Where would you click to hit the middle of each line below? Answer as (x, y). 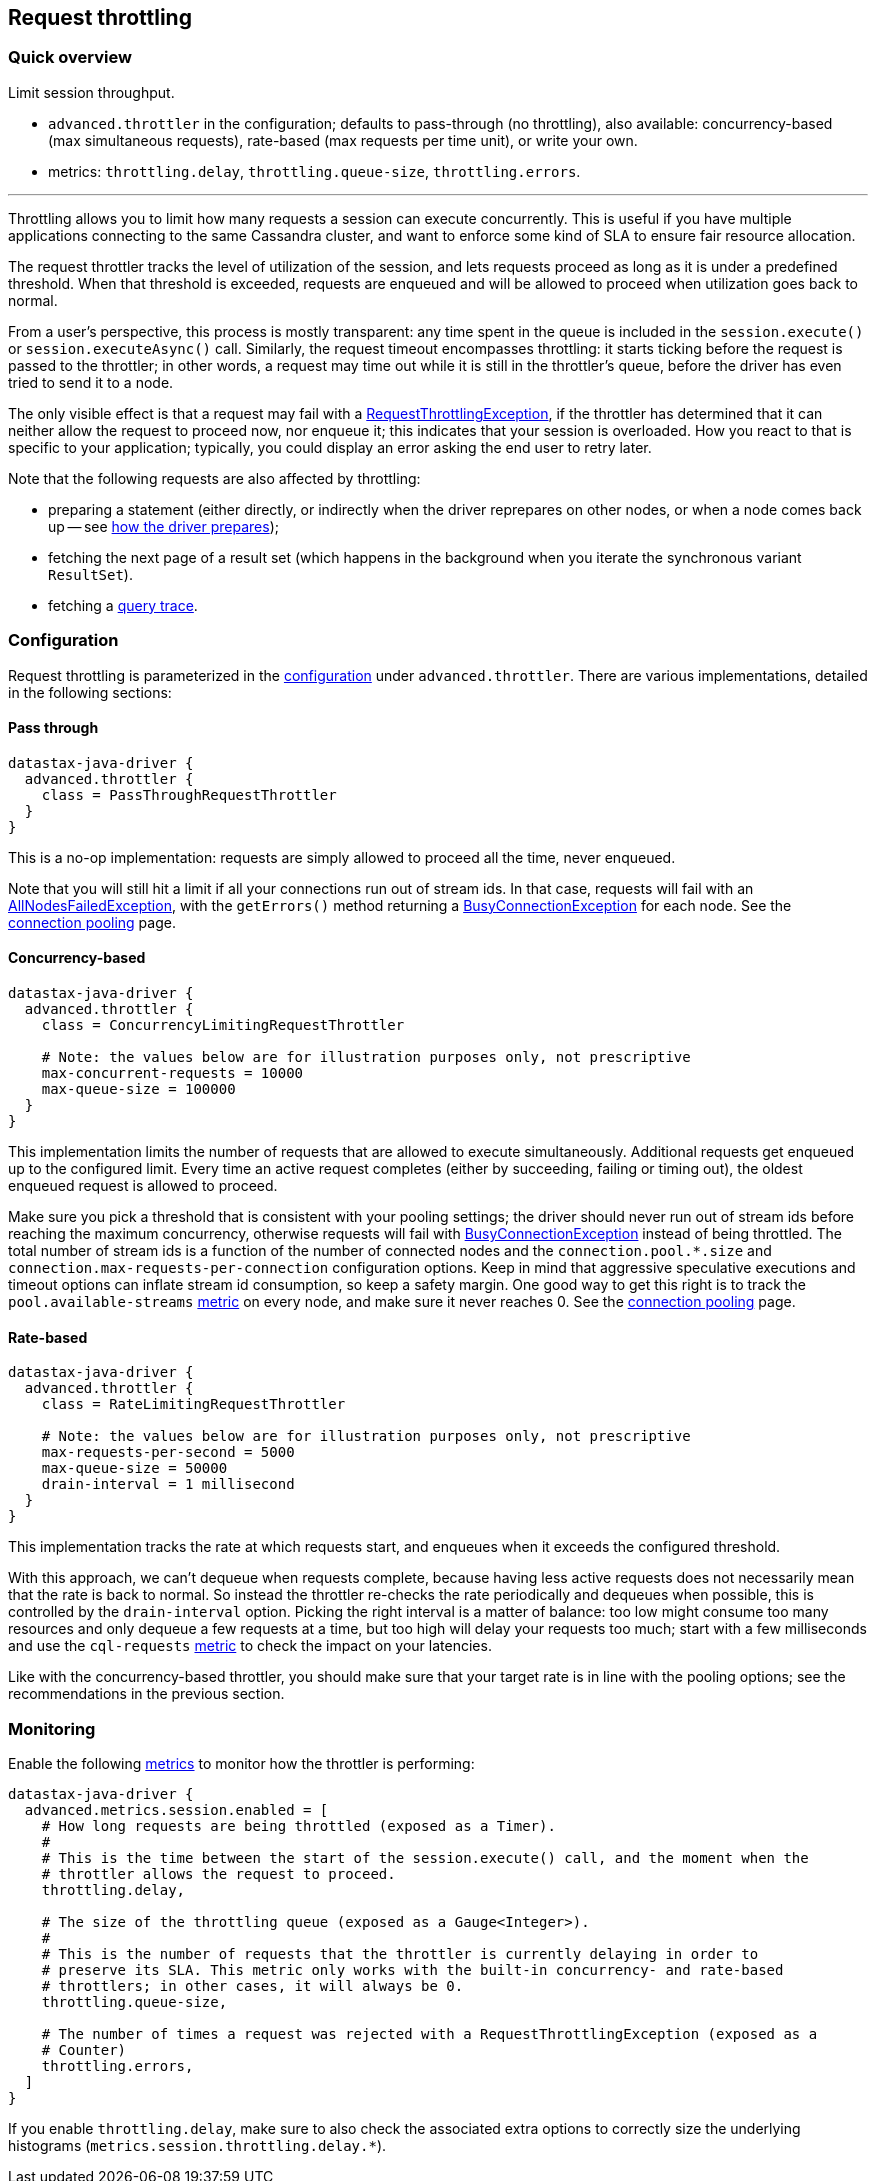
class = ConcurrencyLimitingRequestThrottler (223, 1024)
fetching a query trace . (123, 605)
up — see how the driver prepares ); (163, 526)
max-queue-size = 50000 (134, 1468)
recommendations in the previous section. (146, 1694)
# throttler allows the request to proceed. (218, 1873)
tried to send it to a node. (91, 382)
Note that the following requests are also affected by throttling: (214, 478)
